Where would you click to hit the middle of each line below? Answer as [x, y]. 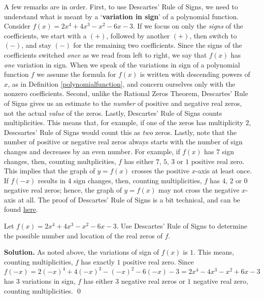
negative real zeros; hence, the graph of [63, 190]
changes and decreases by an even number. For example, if [92, 151]
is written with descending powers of [195, 74]
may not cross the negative [199, 190]
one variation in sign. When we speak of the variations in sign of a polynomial [122, 64]
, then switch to [213, 35]
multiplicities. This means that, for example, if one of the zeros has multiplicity [124, 122]
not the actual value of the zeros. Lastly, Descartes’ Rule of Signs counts [113, 113]
